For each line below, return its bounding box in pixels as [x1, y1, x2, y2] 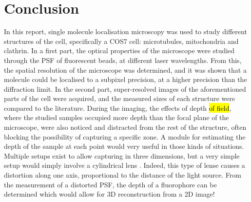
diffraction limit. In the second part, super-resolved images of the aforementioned [4, 83, 246, 94]
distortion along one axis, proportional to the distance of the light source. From [4, 170, 241, 180]
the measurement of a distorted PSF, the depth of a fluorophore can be [4, 179, 217, 189]
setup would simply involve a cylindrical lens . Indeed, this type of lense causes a [4, 160, 245, 170]
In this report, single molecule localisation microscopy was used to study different [4, 26, 247, 37]
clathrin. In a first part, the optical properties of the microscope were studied [4, 45, 235, 56]
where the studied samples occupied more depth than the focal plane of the [4, 112, 229, 122]
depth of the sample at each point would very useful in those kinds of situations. [4, 141, 244, 151]
